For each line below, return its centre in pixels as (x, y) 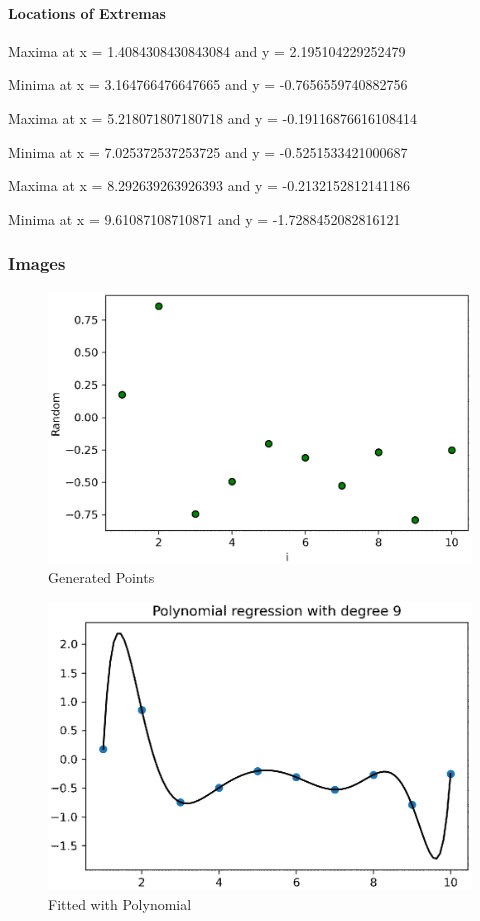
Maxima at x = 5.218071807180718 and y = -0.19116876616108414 (213, 117)
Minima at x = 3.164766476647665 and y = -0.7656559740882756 (208, 84)
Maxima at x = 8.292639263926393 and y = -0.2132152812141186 (209, 185)
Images (37, 263)
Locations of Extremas (87, 12)
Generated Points (101, 577)
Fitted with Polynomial (120, 903)
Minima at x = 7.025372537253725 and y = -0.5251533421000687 (208, 151)
